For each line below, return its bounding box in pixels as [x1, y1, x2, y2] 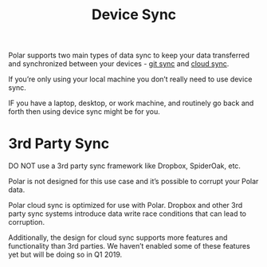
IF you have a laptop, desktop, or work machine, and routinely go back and [8, 98, 254, 108]
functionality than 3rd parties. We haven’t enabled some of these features [8, 241, 251, 251]
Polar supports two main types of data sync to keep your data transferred [8, 50, 249, 61]
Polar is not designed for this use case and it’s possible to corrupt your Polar [8, 177, 259, 187]
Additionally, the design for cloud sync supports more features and [8, 233, 228, 242]
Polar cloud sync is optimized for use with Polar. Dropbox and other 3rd [8, 201, 243, 210]
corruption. [8, 218, 45, 227]
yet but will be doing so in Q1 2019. [8, 249, 123, 260]
